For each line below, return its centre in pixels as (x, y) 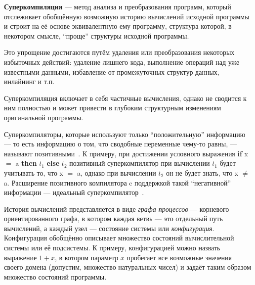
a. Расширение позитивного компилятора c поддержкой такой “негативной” (118, 182)
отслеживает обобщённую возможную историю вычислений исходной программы (127, 16)
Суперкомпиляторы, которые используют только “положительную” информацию (125, 134)
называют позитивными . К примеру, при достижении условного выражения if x (126, 153)
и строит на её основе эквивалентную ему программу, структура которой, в (118, 26)
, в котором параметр (86, 257)
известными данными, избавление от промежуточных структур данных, (112, 71)
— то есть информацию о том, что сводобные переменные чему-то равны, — (121, 144)
